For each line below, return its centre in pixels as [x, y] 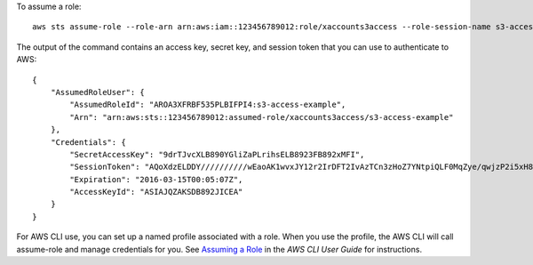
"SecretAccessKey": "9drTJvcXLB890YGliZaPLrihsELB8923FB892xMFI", [217, 154]
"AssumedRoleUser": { [98, 92]
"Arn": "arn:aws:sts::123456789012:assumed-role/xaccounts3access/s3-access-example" [262, 117]
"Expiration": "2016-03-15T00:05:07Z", [156, 179]
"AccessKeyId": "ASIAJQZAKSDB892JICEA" [156, 192]
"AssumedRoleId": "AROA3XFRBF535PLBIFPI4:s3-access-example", [208, 105]
